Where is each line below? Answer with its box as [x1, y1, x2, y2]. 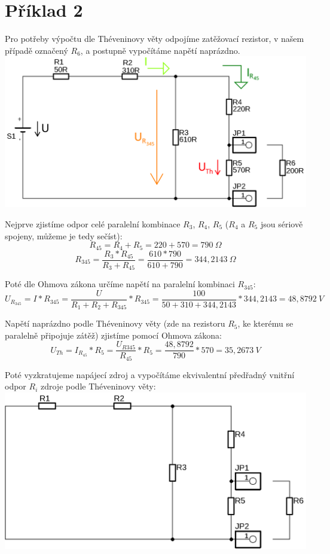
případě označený [5, 44, 68, 56]
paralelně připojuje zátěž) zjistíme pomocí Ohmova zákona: [5, 328, 222, 341]
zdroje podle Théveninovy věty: [40, 380, 156, 392]
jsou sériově [260, 217, 303, 230]
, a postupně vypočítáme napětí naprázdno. [80, 44, 240, 56]
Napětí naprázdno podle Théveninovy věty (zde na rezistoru [5, 317, 225, 330]
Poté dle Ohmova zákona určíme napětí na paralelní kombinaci [5, 278, 235, 290]
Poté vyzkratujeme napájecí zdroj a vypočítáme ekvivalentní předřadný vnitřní [5, 368, 295, 381]
